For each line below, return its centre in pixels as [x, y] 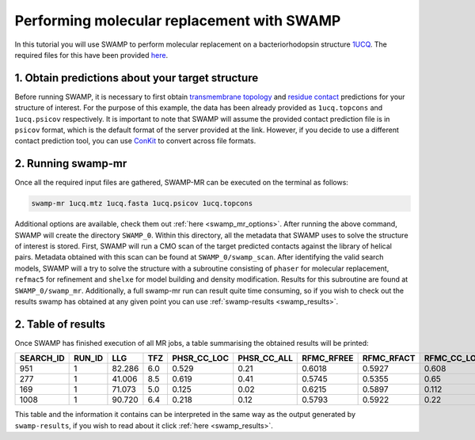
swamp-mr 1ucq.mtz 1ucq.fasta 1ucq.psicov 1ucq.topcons [142, 203]
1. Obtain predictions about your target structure [137, 78]
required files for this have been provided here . [91, 55]
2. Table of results [60, 324]
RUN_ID [89, 358]
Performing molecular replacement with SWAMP [178, 21]
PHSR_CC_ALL [265, 358]
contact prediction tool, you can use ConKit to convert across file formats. [135, 141]
